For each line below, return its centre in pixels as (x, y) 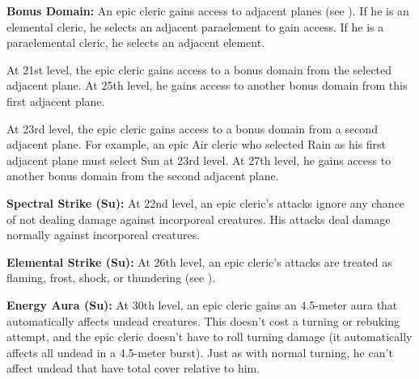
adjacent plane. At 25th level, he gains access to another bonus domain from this (207, 85)
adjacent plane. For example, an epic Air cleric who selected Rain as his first (197, 144)
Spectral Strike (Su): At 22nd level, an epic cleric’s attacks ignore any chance (206, 202)
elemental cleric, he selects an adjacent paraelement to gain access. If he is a (195, 26)
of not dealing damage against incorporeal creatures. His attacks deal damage (199, 219)
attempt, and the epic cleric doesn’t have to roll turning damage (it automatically (209, 337)
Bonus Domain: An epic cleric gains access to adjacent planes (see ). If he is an (208, 11)
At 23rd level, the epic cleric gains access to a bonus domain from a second (192, 128)
